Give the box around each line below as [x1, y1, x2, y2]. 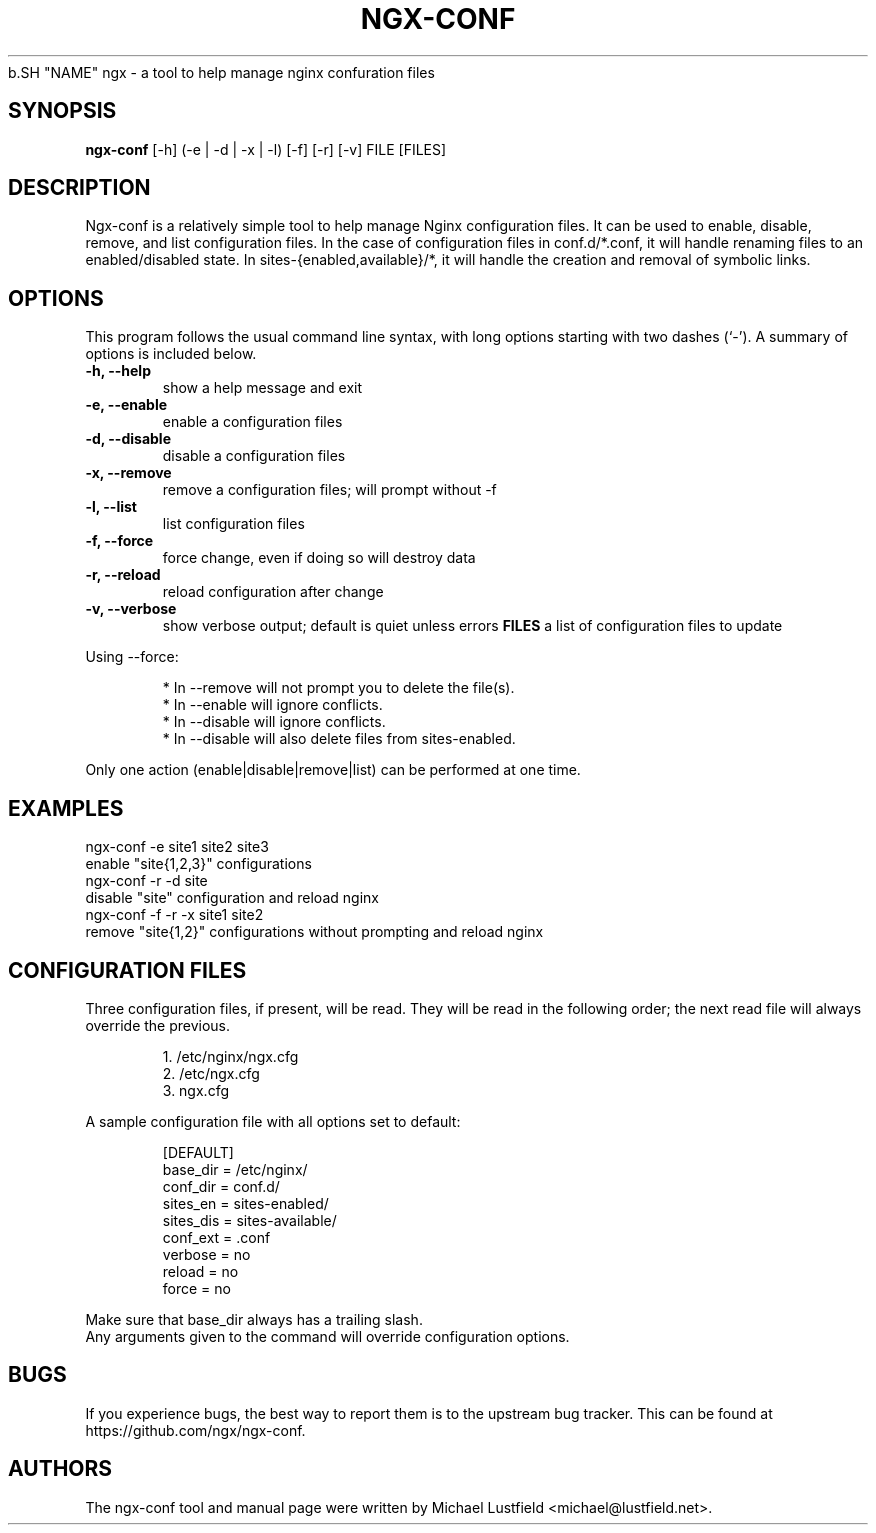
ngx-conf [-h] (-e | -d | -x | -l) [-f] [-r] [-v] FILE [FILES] [85, 140, 447, 158]
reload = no [162, 1262, 239, 1280]
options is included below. [85, 345, 257, 363]
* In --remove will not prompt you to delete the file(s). [162, 679, 515, 697]
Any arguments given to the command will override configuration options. [85, 1327, 570, 1345]
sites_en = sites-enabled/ [162, 1194, 329, 1212]
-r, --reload [85, 566, 161, 584]
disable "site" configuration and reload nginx [85, 889, 379, 907]
